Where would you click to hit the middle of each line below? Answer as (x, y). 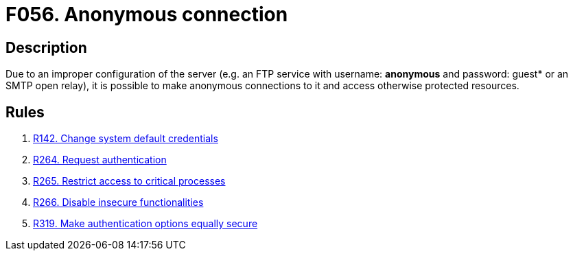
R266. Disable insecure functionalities (118, 202)
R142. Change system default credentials (126, 139)
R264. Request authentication (100, 160)
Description (46, 47)
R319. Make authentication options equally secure (145, 224)
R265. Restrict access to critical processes (129, 181)
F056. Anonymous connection (147, 14)
